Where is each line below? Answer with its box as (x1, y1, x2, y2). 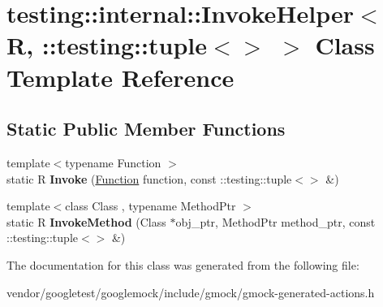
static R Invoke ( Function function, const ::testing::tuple (6, 170, 292, 187)
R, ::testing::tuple (6, 28, 207, 62)
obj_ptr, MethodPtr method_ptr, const (175, 213, 376, 230)
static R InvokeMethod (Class (6, 213, 166, 230)
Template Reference (6, 60, 235, 93)
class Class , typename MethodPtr (65, 197, 236, 214)
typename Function (65, 153, 161, 171)
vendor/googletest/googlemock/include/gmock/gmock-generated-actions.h (6, 283, 375, 301)
